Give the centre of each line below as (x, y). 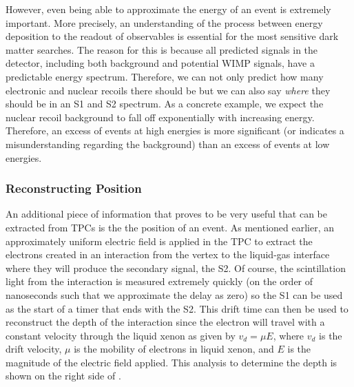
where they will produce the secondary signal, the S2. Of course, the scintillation (176, 268)
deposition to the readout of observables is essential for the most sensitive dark (172, 36)
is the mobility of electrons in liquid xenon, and (174, 349)
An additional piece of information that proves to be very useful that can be (166, 214)
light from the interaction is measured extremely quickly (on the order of (159, 281)
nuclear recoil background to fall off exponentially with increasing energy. (160, 117)
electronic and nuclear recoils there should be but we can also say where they (168, 90)
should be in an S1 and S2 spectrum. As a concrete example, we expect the (165, 104)
